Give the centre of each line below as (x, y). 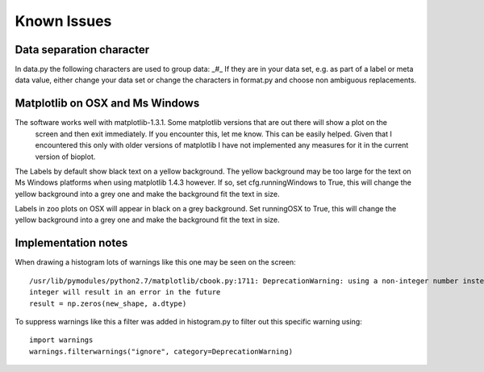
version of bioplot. (65, 157)
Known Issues (63, 21)
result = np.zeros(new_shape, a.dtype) (108, 303)
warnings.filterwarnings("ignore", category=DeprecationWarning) (161, 351)
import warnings (61, 340)
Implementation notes (71, 243)
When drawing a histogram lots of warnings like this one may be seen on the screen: (155, 262)
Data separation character (82, 50)
